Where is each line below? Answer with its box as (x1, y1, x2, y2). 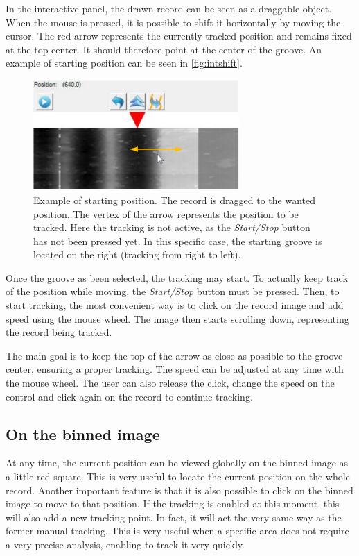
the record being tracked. (6, 325, 112, 339)
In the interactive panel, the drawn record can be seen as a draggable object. (6, 1, 332, 15)
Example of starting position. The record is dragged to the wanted (33, 192, 315, 207)
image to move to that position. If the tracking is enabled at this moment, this (6, 496, 340, 511)
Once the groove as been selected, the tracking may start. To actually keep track (6, 270, 348, 285)
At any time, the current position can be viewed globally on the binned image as (6, 455, 349, 470)
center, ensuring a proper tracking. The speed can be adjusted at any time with (6, 362, 344, 376)
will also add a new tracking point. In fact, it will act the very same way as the (6, 509, 342, 524)
